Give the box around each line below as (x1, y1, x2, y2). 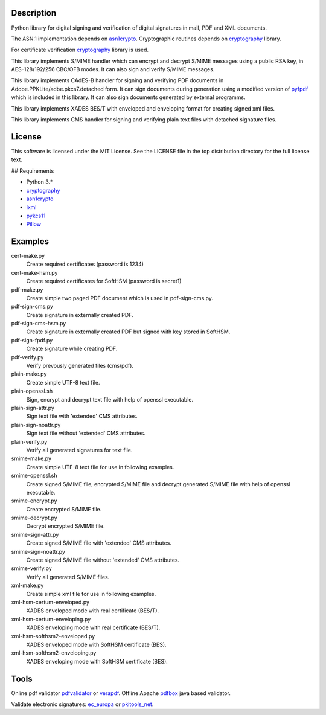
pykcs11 (26, 212, 46, 219)
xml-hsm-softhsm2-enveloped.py (11, 632, 95, 640)
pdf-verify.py (11, 353, 44, 361)
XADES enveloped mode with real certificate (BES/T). (26, 607, 159, 614)
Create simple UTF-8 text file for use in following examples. (26, 463, 174, 470)
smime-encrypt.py (11, 497, 57, 504)
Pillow (26, 220, 42, 228)
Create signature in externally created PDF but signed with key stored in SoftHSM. (26, 328, 231, 335)
